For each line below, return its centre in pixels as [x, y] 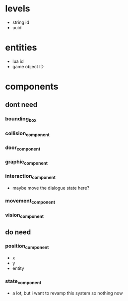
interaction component [31, 177]
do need [18, 232]
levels [18, 9]
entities [21, 48]
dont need [21, 105]
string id [21, 22]
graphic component [27, 162]
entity [18, 268]
